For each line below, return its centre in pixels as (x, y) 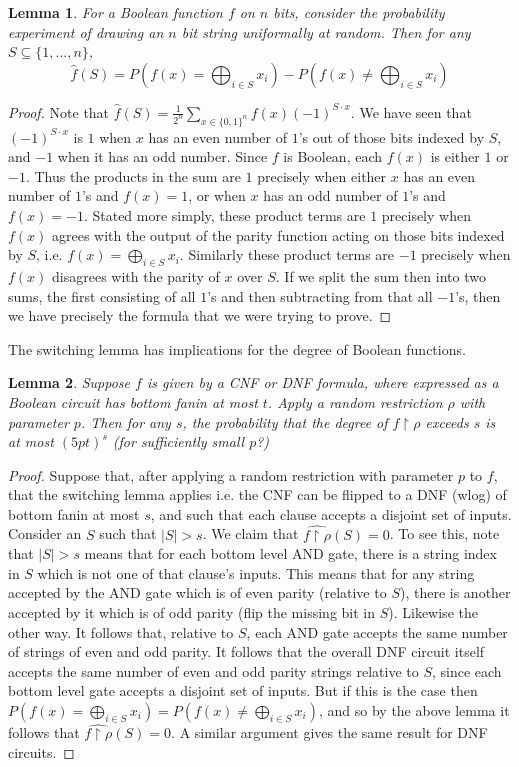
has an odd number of (330, 195)
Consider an (45, 533)
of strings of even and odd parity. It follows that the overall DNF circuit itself (246, 651)
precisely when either (322, 175)
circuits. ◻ (41, 751)
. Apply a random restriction (355, 401)
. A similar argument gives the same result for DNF (329, 732)
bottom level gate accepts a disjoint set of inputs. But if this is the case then (243, 690)
